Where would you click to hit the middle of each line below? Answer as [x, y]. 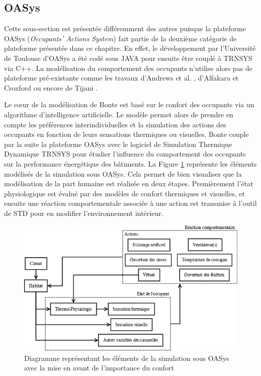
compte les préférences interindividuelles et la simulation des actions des [115, 124]
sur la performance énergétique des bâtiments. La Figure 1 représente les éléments [130, 163]
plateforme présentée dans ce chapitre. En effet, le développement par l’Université [130, 48]
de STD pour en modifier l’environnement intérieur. [84, 213]
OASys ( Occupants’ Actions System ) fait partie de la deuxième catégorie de [120, 38]
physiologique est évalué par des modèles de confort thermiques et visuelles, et [124, 193]
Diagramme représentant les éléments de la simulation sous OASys [127, 358]
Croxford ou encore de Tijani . [51, 87]
